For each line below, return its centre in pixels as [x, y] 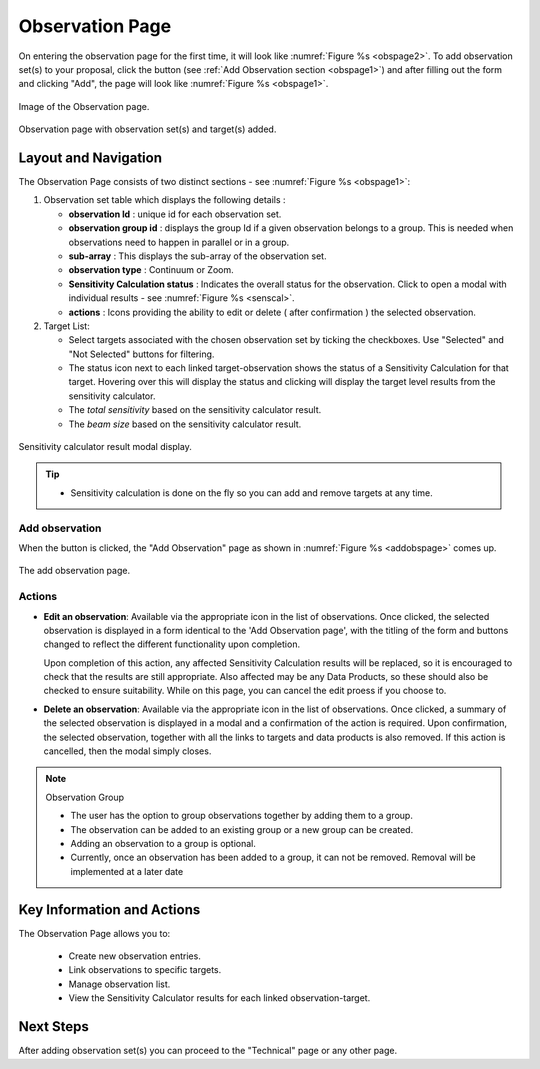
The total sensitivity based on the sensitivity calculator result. [195, 410]
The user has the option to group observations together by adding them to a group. [242, 816]
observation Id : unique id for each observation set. [175, 214]
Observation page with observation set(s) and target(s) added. [147, 129]
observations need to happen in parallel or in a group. [179, 242]
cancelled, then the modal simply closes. [127, 751]
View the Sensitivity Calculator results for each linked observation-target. [219, 998]
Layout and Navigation [90, 157]
